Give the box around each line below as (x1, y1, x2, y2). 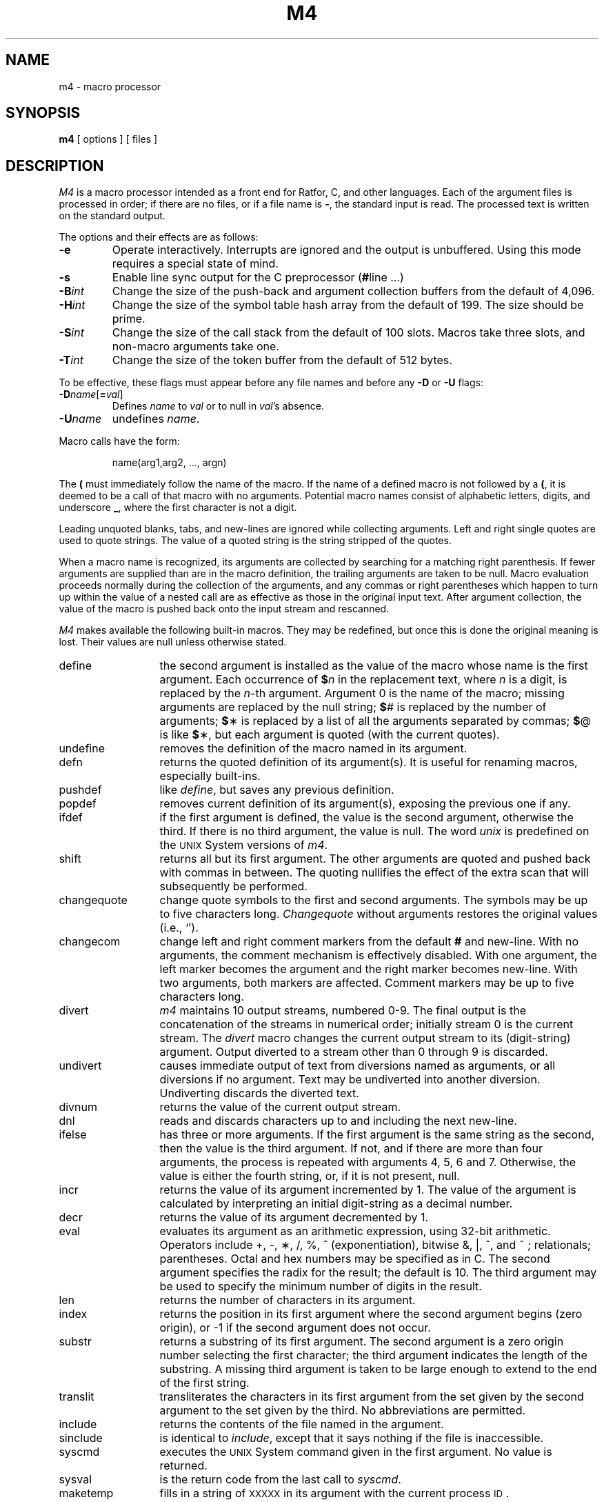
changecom (59, 934, 121, 949)
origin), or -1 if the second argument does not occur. (159, 1321, 431, 1335)
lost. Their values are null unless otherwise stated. (59, 636, 287, 648)
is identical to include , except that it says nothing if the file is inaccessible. (159, 1431, 544, 1445)
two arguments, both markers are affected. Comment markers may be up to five (159, 976, 574, 990)
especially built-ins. (159, 769, 261, 783)
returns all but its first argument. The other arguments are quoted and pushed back (159, 852, 591, 866)
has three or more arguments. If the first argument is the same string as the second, (159, 1128, 595, 1142)
